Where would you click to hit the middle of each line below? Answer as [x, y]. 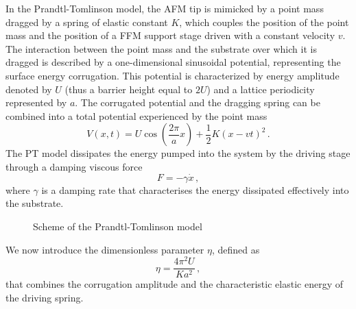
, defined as [236, 249]
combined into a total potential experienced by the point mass [137, 115]
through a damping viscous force [74, 166]
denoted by [29, 89]
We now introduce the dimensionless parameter [105, 249]
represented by [36, 102]
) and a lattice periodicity [261, 89]
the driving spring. [45, 297]
